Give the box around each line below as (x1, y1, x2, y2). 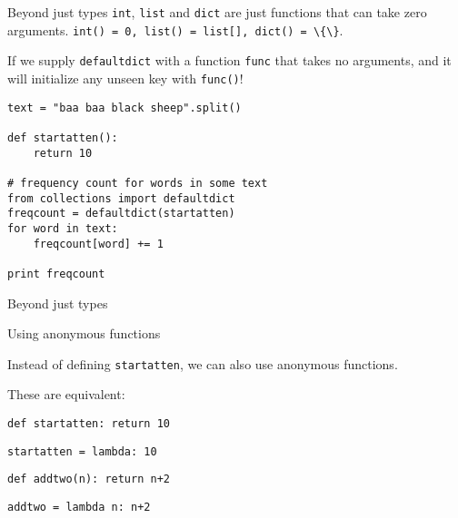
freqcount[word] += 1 (33, 237, 164, 250)
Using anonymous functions (7, 324, 161, 343)
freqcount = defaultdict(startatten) (7, 207, 235, 220)
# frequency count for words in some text (7, 176, 268, 190)
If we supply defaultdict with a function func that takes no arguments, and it (7, 51, 452, 70)
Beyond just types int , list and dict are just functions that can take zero (7, 3, 427, 21)
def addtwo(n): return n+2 (7, 473, 170, 486)
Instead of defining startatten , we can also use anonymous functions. (7, 354, 398, 373)
